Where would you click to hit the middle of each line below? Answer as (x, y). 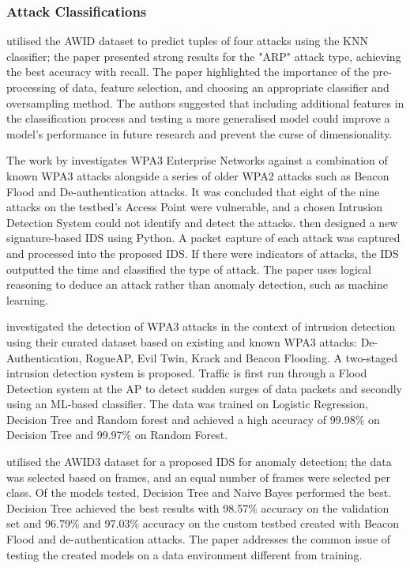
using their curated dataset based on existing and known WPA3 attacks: (182, 341)
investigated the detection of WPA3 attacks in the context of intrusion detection (201, 326)
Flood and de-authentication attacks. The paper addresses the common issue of (199, 539)
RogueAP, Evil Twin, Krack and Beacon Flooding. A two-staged (241, 357)
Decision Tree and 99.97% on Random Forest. (117, 435)
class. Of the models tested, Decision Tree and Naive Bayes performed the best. (199, 492)
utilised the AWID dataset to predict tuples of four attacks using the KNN (187, 41)
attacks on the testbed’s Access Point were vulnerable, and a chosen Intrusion (195, 207)
